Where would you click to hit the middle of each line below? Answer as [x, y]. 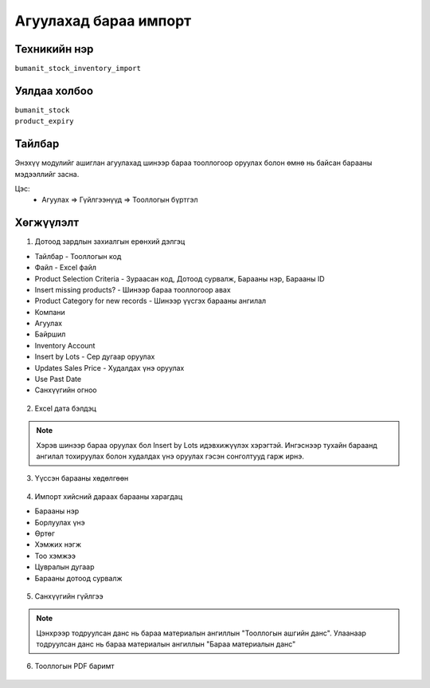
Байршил [50, 334]
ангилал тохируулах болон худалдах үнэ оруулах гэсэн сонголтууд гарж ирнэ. [170, 456]
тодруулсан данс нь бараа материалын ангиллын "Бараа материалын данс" [166, 644]
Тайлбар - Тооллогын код [78, 256]
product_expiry [45, 121]
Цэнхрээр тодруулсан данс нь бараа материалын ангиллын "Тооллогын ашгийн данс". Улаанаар [201, 633]
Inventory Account [65, 345]
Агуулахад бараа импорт [103, 21]
